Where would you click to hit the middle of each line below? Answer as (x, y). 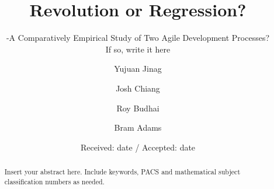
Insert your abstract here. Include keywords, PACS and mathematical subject (122, 172)
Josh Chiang (138, 88)
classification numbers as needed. (54, 181)
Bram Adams (138, 127)
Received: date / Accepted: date (138, 147)
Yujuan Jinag (138, 69)
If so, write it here (138, 49)
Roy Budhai (138, 108)
